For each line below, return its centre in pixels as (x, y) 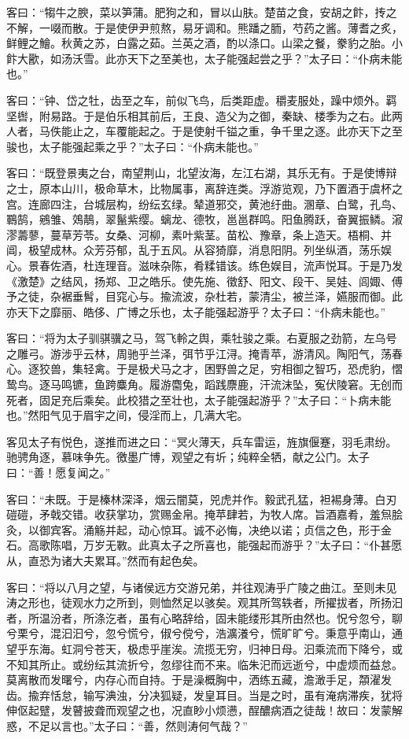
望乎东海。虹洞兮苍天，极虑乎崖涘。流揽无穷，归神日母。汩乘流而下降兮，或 (204, 648)
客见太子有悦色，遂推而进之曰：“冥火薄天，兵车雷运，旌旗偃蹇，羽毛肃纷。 (202, 441)
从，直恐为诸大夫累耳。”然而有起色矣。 (105, 560)
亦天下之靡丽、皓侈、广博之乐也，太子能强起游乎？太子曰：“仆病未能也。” (196, 311)
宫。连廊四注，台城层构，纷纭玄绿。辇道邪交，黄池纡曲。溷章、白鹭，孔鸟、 (204, 203)
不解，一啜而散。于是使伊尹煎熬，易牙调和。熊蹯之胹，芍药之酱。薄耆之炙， (204, 27)
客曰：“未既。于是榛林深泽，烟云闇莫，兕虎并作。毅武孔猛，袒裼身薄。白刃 (202, 499)
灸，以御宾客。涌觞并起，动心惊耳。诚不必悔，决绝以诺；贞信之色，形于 (193, 529)
